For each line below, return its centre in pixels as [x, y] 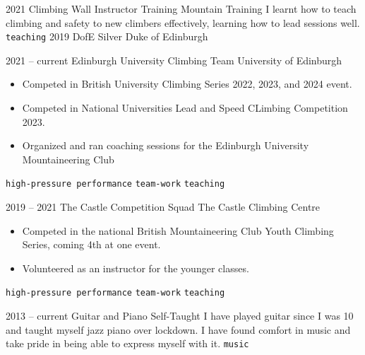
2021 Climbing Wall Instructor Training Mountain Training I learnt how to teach [181, 8]
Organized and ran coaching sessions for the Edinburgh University [166, 145]
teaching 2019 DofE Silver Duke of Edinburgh [107, 36]
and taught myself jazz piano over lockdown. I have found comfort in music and [178, 329]
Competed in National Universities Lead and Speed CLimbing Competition [185, 108]
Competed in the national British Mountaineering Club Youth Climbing [178, 230]
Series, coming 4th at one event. [91, 244]
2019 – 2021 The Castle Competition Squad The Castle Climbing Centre [163, 207]
